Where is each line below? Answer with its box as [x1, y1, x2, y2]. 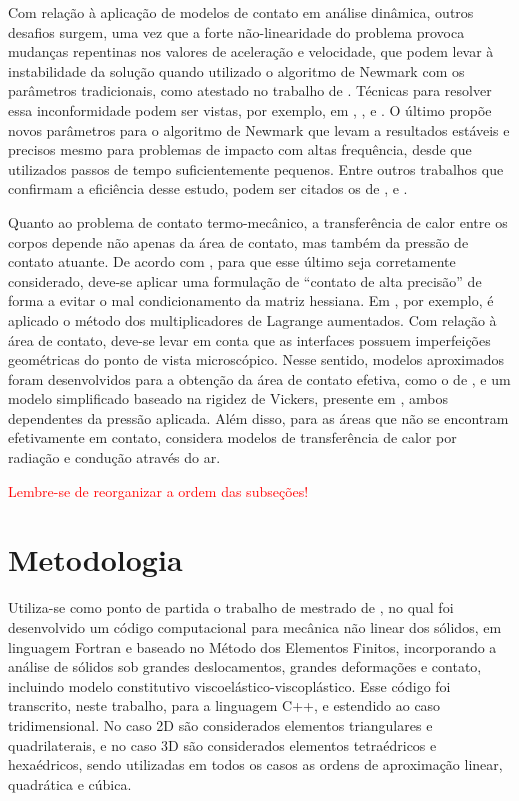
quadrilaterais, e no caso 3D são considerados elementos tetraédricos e [8, 734, 437, 755]
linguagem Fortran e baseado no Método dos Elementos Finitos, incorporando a [8, 636, 497, 657]
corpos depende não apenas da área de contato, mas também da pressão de [8, 231, 469, 252]
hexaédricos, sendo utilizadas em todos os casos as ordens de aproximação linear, [8, 754, 503, 775]
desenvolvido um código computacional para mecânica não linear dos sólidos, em [8, 616, 502, 637]
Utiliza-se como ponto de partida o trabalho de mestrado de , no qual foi [8, 597, 454, 618]
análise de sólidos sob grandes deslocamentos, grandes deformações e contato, [8, 656, 482, 677]
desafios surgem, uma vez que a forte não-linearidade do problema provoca [8, 21, 465, 42]
